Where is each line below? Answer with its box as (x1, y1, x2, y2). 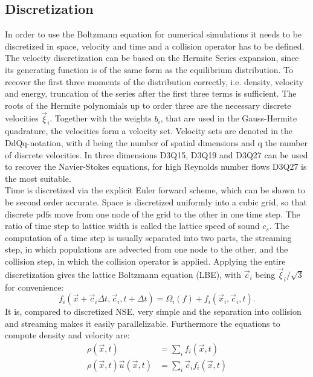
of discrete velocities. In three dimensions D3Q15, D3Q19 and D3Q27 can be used (5, 148, 308, 161)
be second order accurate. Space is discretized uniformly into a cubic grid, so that (5, 195, 307, 208)
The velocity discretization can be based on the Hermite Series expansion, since (5, 51, 299, 64)
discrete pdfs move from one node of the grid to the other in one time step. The (5, 207, 300, 220)
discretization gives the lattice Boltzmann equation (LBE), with (5, 268, 242, 280)
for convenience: (5, 280, 64, 293)
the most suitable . (5, 172, 71, 184)
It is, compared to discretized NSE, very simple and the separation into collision (5, 305, 302, 318)
